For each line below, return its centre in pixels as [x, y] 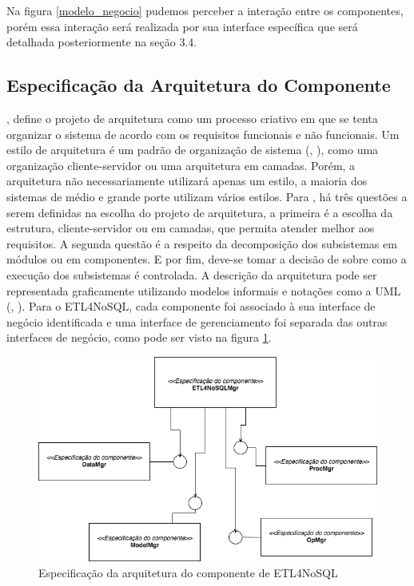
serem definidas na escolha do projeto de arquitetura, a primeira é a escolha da [200, 212]
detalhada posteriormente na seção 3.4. [102, 42]
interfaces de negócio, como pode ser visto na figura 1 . [139, 337]
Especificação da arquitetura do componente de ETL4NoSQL [188, 573]
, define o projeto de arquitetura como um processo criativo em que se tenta [192, 118]
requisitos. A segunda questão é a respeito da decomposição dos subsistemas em [202, 243]
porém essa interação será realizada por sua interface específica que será [182, 26]
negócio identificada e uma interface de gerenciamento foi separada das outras [197, 321]
